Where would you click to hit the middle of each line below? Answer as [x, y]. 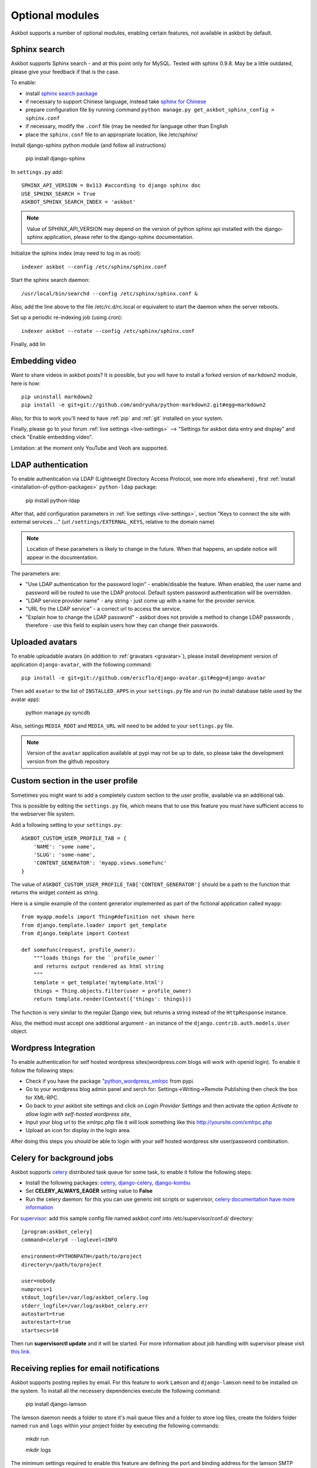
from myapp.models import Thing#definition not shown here [108, 917]
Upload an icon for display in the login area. [78, 1130]
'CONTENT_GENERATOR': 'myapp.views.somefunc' [100, 863]
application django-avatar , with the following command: [81, 664]
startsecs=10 [40, 1330]
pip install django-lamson [56, 1404]
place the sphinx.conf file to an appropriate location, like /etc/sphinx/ [112, 134]
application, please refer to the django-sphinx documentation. [119, 237]
